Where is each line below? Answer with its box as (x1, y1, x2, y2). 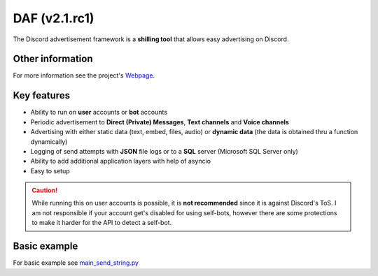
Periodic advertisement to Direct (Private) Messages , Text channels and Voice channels (30, 117, 290, 126)
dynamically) (30, 137, 68, 146)
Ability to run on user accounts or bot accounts (30, 108, 168, 117)
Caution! (31, 186, 58, 195)
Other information (13, 53, 93, 65)
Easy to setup (30, 166, 70, 175)
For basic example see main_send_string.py (13, 259, 139, 267)
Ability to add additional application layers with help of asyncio (30, 157, 211, 166)
